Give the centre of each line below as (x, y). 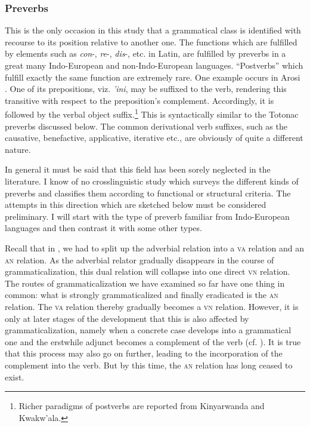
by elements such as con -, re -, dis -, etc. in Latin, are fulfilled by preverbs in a (145, 53)
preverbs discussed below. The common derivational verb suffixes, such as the (146, 126)
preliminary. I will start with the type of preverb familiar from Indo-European (147, 216)
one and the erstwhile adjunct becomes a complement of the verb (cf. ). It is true (153, 341)
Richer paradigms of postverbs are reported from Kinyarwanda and (142, 406)
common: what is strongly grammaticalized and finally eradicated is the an (142, 295)
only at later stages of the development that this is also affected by (127, 318)
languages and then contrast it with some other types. (103, 228)
